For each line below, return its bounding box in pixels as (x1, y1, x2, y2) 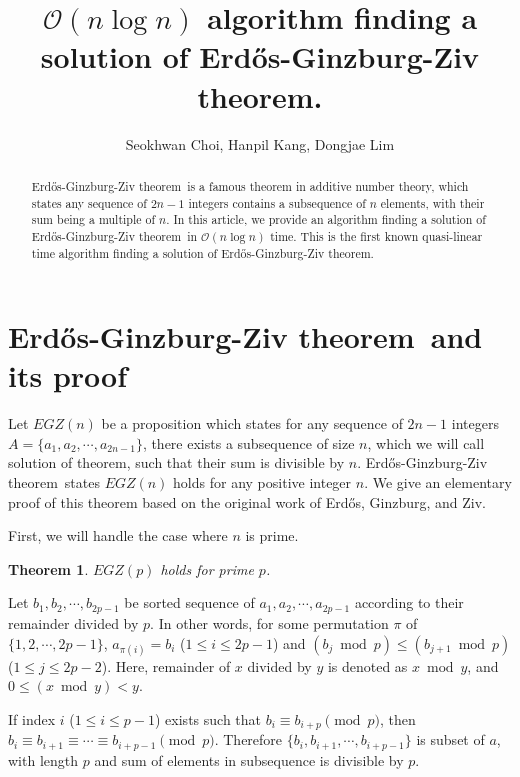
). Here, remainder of (101, 655, 231, 676)
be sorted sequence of (124, 592, 255, 613)
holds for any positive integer (173, 472, 352, 493)
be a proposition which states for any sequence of (101, 413, 403, 434)
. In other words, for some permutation (150, 612, 389, 633)
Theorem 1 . (8, 558, 89, 579)
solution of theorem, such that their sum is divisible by (8, 452, 345, 473)
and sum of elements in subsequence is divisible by (94, 749, 404, 770)
